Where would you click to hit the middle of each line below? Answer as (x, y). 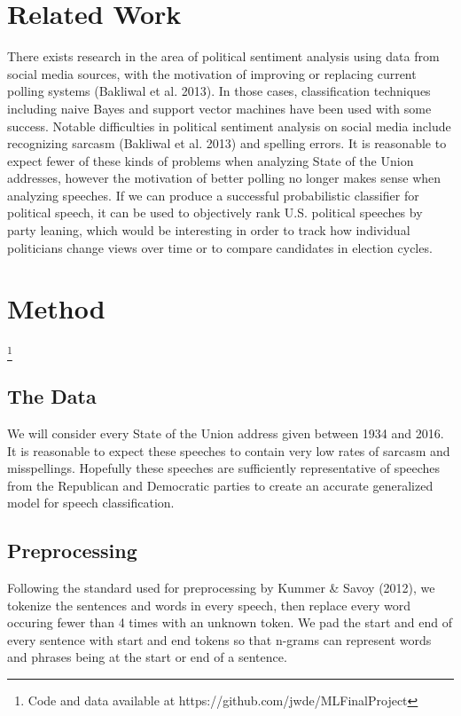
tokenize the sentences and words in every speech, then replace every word (209, 605)
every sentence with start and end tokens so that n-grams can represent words (219, 639)
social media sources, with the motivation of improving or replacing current (212, 73)
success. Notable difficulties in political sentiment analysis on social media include (229, 126)
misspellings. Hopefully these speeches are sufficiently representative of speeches (224, 468)
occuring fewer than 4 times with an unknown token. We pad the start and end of (230, 622)
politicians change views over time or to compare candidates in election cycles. (220, 247)
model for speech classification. (91, 503)
